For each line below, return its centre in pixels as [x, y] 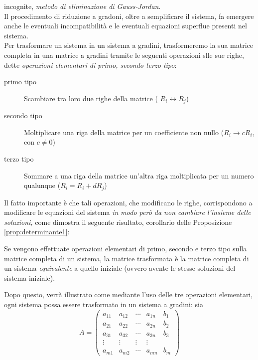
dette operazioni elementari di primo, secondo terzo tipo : [90, 65]
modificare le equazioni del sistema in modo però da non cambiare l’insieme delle [128, 212]
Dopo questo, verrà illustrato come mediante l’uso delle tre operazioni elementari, [129, 294]
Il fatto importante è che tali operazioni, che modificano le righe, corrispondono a [128, 202]
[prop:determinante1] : [37, 232]
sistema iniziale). [30, 277]
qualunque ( [42, 185]
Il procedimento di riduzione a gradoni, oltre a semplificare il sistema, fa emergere [129, 16]
